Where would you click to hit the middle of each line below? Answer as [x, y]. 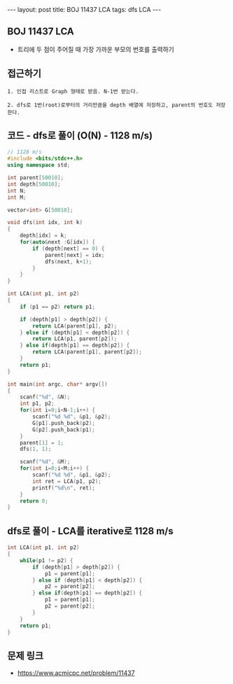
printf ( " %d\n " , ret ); [64, 488]
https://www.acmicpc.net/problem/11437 [76, 673]
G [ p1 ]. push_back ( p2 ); [64, 423]
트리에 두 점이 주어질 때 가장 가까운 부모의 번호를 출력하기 [96, 49]
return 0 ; [34, 501]
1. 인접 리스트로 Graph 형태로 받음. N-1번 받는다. [73, 91]
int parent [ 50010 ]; [36, 178]
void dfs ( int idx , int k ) [45, 223]
